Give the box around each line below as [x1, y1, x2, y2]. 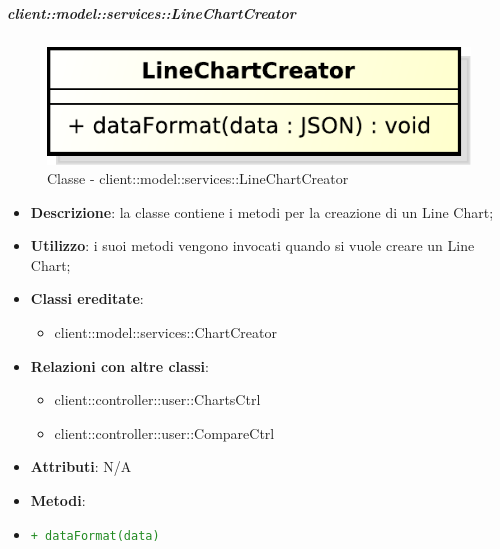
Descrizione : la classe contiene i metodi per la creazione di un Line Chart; [30, 201, 494, 222]
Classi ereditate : [30, 288, 144, 309]
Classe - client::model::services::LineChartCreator [47, 168, 349, 189]
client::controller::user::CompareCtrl [54, 422, 275, 443]
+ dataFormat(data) [30, 528, 160, 543]
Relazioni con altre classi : [30, 355, 209, 376]
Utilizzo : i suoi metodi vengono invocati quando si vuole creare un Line [30, 235, 475, 256]
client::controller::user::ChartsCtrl [54, 389, 261, 410]
